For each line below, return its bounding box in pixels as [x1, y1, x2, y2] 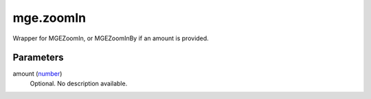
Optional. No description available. [30, 79, 128, 87]
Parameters [12, 52, 64, 63]
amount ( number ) [12, 70, 63, 78]
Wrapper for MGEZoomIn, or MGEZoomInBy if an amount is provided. [12, 34, 209, 42]
